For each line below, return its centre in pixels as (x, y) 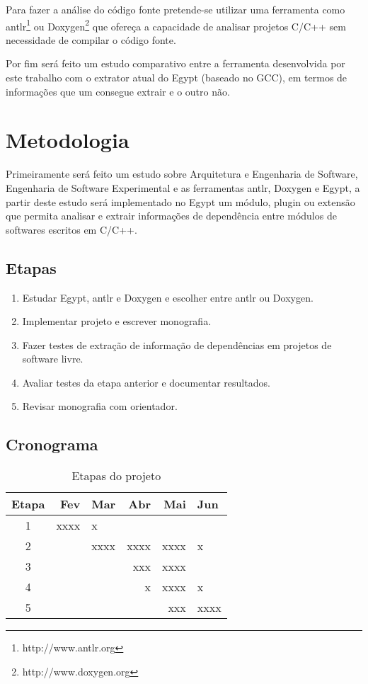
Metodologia (68, 140)
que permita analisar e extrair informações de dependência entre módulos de (171, 216)
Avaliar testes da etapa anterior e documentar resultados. (146, 382)
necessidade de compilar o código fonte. (91, 39)
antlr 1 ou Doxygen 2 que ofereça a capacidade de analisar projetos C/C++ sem (176, 25)
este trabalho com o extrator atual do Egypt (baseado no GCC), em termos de (177, 78)
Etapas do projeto (116, 476)
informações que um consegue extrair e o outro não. (118, 91)
